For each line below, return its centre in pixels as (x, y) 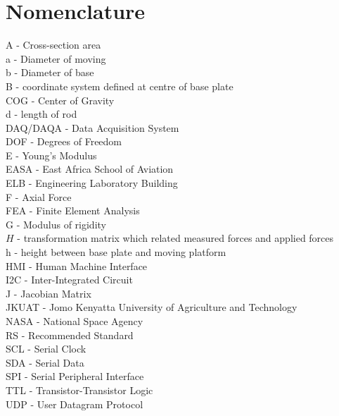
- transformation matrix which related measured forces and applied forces (175, 238)
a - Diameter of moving (56, 58)
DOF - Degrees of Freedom (64, 141)
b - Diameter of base (50, 72)
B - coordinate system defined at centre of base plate (120, 86)
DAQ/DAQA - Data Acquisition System (92, 127)
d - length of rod (41, 114)
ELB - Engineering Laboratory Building (92, 183)
